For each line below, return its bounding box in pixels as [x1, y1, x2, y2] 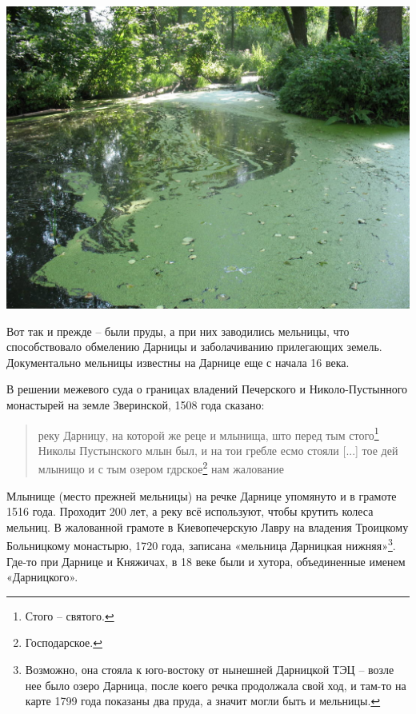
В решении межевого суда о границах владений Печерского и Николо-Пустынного [6, 381, 408, 397]
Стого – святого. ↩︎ [25, 607, 114, 624]
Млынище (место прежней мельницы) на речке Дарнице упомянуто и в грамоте [6, 487, 397, 504]
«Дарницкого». [6, 568, 78, 585]
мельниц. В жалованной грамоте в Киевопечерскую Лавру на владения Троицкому [6, 518, 409, 535]
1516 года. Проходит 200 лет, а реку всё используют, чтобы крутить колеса [6, 503, 374, 520]
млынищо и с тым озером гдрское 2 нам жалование [38, 458, 284, 477]
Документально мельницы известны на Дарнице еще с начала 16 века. [6, 353, 350, 370]
